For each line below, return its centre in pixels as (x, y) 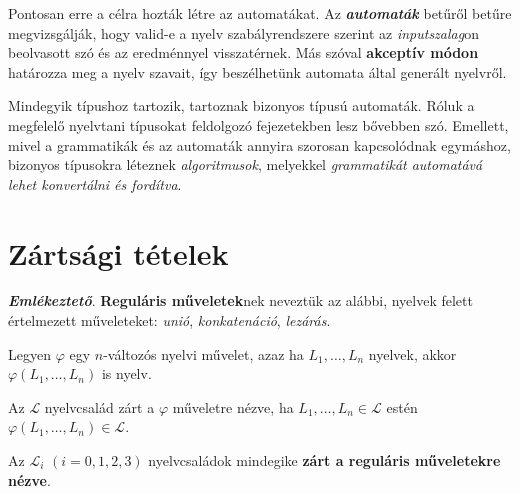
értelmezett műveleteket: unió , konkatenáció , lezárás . (169, 320)
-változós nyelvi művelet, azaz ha (203, 353)
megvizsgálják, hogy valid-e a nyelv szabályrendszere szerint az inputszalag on (243, 32)
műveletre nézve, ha (233, 406)
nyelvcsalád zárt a (99, 406)
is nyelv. (126, 373)
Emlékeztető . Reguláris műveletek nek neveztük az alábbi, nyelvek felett (240, 300)
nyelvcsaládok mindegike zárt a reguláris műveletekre (324, 460)
